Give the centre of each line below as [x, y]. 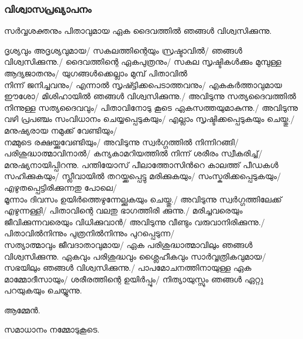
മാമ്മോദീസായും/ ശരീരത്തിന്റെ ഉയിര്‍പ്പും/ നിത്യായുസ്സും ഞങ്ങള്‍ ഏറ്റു [134, 279]
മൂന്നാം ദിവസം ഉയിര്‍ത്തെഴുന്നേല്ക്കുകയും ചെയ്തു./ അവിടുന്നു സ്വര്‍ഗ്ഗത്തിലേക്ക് [143, 199]
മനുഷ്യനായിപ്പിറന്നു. [42, 164]
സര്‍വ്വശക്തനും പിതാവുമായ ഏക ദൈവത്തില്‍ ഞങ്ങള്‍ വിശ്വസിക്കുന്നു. [138, 31]
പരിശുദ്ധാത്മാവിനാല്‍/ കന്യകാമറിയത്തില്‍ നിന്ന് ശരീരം [111, 153]
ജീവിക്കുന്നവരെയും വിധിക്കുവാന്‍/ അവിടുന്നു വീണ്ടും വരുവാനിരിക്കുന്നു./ [135, 221]
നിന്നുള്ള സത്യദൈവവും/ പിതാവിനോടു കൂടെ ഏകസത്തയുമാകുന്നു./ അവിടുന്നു [151, 107]
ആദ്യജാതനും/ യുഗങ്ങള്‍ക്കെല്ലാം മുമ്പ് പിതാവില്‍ [96, 73]
